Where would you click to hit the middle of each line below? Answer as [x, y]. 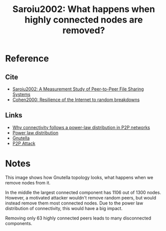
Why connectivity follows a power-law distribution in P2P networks [81, 127]
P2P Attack [24, 143]
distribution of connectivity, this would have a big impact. [64, 208]
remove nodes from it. [28, 182]
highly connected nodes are [84, 20]
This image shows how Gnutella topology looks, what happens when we [79, 177]
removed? [84, 30]
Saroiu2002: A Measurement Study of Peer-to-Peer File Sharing [78, 89]
